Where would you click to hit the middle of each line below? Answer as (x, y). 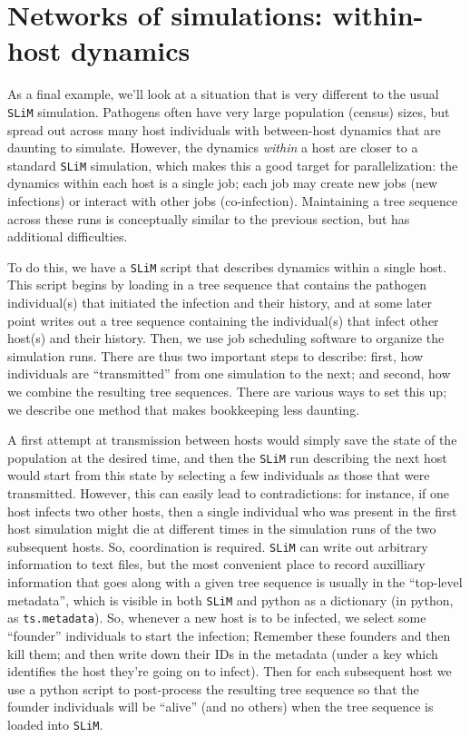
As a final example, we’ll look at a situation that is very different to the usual (223, 94)
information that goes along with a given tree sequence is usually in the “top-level (235, 582)
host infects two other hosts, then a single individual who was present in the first (232, 511)
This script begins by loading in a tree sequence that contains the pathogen (217, 285)
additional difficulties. (68, 236)
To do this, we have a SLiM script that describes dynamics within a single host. (227, 266)
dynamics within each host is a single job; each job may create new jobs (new (223, 183)
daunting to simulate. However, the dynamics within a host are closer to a (213, 147)
